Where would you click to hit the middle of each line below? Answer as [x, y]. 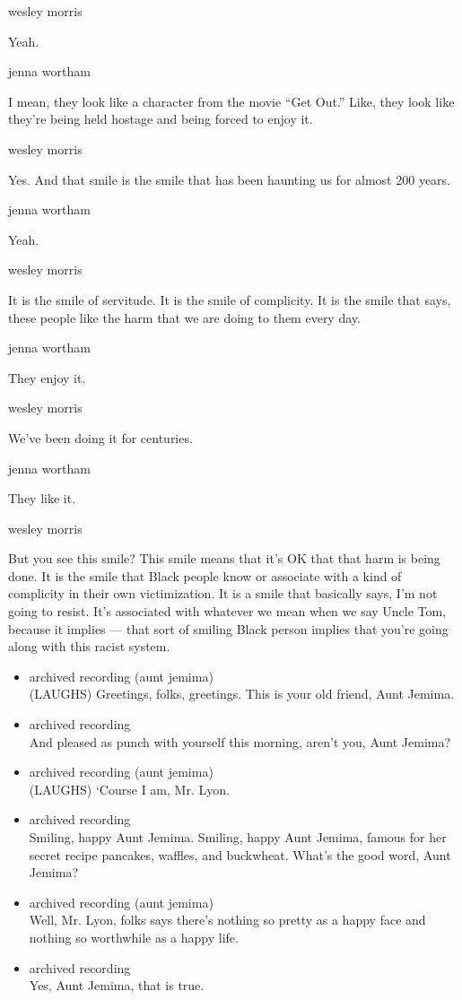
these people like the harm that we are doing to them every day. [184, 317]
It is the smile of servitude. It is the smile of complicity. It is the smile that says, [230, 299]
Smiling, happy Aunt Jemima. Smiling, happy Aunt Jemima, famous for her [238, 837]
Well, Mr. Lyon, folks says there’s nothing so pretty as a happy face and [227, 920]
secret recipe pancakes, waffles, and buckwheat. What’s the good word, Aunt [240, 854]
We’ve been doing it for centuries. [100, 437]
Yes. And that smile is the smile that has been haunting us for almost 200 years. [229, 179]
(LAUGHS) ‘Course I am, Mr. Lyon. [129, 789]
